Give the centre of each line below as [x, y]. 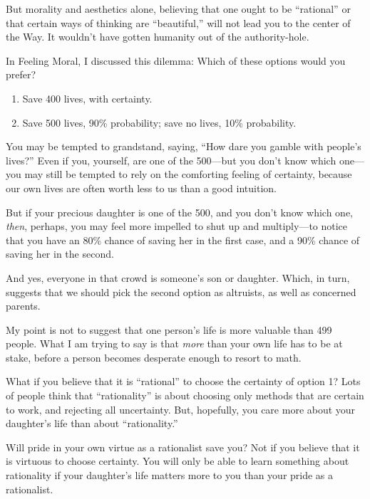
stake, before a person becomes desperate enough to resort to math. [154, 357]
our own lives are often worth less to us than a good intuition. [141, 188]
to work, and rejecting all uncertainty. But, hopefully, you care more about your [181, 409]
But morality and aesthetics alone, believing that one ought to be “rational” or [178, 9]
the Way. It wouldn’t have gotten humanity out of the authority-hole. [158, 37]
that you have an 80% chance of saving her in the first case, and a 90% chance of [183, 240]
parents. [23, 306]
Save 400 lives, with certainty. [87, 98]
